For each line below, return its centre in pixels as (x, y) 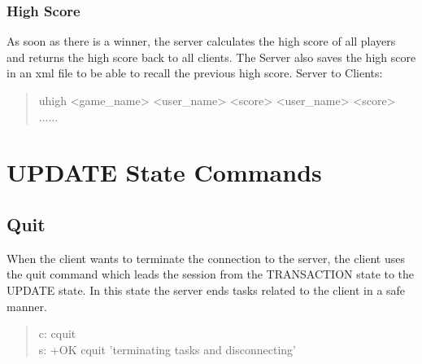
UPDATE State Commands (164, 172)
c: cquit (57, 333)
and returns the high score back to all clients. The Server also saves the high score (211, 57)
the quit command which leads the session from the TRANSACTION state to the (211, 274)
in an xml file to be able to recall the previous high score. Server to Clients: (195, 73)
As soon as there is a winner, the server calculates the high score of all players (201, 41)
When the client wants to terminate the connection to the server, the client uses (206, 258)
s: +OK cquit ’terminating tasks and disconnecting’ (167, 349)
